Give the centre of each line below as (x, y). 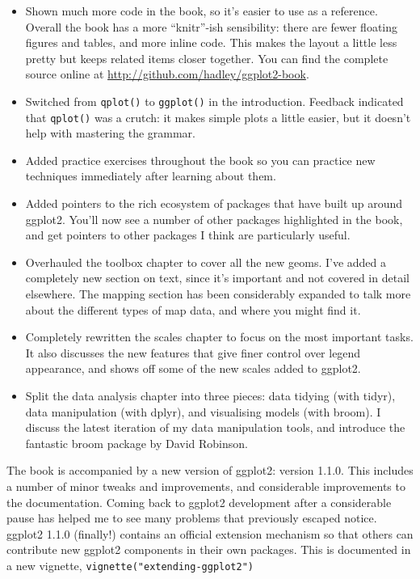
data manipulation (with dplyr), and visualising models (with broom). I (203, 411)
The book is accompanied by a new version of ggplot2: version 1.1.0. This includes (210, 470)
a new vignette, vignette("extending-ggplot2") (130, 565)
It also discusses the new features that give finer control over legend (193, 352)
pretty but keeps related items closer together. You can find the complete (207, 58)
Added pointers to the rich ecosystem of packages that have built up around (214, 203)
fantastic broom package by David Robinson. (136, 443)
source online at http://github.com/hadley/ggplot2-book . (167, 74)
